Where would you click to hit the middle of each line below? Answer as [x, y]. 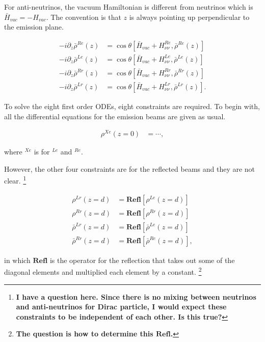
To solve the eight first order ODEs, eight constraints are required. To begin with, [132, 106]
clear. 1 [15, 180]
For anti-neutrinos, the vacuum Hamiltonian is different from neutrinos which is [129, 7]
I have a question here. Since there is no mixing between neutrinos [136, 296]
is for [42, 152]
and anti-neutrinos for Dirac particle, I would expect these [121, 307]
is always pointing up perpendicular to [189, 17]
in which [17, 260]
